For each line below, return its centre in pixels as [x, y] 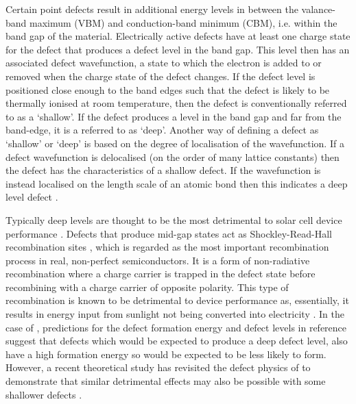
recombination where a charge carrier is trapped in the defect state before [161, 274]
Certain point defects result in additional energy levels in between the [152, 9]
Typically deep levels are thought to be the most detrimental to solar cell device [174, 219]
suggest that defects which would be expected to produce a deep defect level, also [177, 341]
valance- [318, 9]
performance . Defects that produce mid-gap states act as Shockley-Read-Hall [169, 233]
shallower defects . [44, 394]
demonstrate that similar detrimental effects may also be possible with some [166, 381]
